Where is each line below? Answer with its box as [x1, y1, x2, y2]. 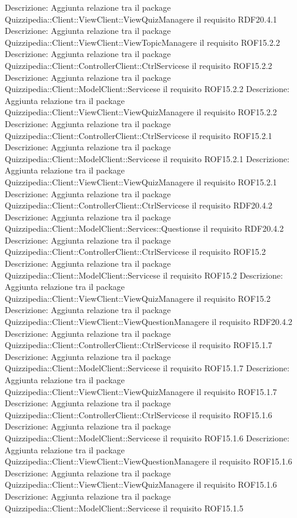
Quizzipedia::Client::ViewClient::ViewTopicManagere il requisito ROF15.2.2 [5, 36, 280, 48]
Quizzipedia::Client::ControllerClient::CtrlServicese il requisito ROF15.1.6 [5, 408, 273, 421]
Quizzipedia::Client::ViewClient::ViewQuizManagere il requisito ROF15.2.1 [5, 175, 277, 188]
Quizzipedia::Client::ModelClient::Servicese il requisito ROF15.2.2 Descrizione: [5, 83, 290, 95]
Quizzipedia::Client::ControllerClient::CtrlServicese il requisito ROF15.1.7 [5, 339, 273, 351]
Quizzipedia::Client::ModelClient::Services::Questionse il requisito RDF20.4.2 [5, 222, 284, 235]
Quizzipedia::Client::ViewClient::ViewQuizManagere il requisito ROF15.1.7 [5, 385, 277, 397]
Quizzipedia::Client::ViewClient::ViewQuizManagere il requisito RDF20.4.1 [5, 12, 277, 25]
